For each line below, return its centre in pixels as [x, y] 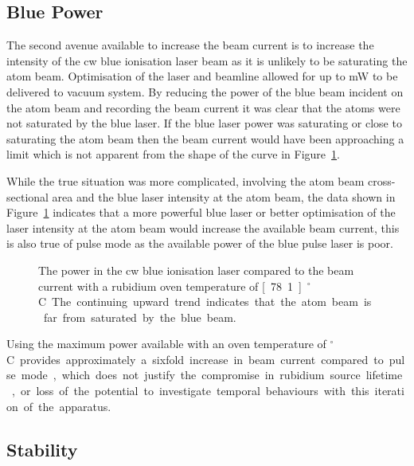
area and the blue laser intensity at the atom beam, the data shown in [224, 196]
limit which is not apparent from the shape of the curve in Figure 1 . [173, 154]
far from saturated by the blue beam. [140, 317]
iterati [389, 391]
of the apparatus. [67, 406]
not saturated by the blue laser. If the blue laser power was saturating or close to [204, 123]
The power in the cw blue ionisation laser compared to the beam [196, 270]
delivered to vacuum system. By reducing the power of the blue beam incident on [205, 91]
